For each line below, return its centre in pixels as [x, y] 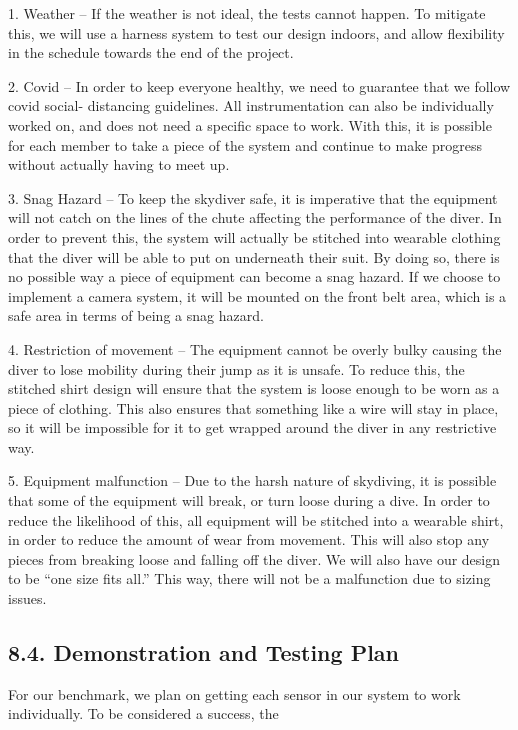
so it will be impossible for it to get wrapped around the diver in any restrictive [252, 427]
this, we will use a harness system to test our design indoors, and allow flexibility [256, 32]
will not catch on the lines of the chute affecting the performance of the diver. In [255, 217]
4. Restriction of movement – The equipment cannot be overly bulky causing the [255, 348]
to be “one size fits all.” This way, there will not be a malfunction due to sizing [249, 578]
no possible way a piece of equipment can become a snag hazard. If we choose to [254, 276]
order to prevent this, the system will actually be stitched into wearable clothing [254, 236]
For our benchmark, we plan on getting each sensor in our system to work [234, 693]
